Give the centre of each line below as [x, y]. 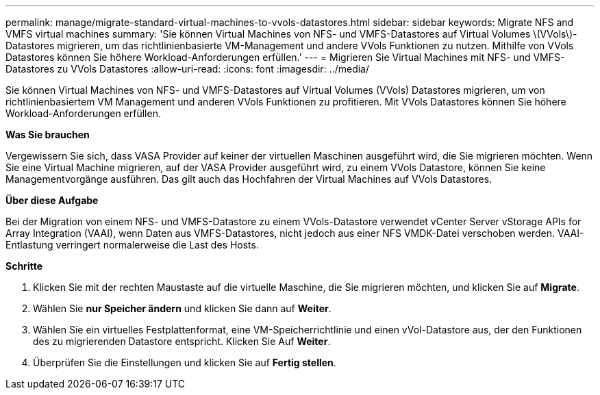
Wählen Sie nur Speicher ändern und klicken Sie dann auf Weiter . [182, 308]
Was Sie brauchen [48, 135]
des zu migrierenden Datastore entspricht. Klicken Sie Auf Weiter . [182, 341]
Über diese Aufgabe [52, 200]
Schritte [24, 266]
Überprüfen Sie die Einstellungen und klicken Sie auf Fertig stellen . [185, 362]
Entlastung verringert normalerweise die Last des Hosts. [132, 245]
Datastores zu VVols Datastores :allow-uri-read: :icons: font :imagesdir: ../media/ [188, 69]
